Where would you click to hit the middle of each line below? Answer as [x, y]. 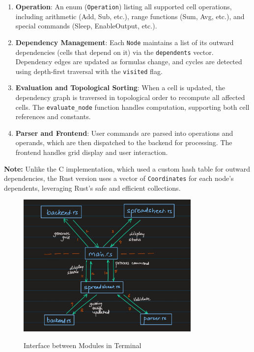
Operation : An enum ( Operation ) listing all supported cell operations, [124, 6]
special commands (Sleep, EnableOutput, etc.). [86, 26]
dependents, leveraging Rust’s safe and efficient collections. [92, 188]
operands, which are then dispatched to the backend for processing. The [124, 142]
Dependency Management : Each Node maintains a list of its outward [125, 42]
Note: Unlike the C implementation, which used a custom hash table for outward [127, 168]
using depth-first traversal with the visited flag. [89, 71]
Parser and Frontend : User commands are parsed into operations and [124, 133]
